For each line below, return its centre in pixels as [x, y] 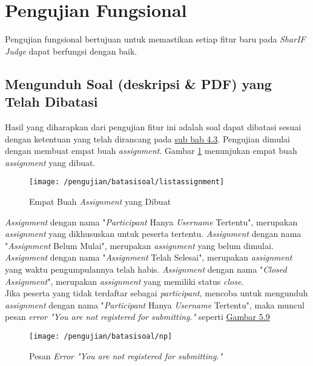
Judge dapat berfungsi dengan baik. [71, 51]
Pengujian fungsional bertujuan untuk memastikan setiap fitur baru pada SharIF [155, 39]
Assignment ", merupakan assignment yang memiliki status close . [124, 281]
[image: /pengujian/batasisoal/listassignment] [127, 182]
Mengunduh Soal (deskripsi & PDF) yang [138, 83]
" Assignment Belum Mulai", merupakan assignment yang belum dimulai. [139, 245]
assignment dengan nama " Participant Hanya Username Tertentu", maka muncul [155, 304]
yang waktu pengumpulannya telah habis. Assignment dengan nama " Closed [146, 269]
